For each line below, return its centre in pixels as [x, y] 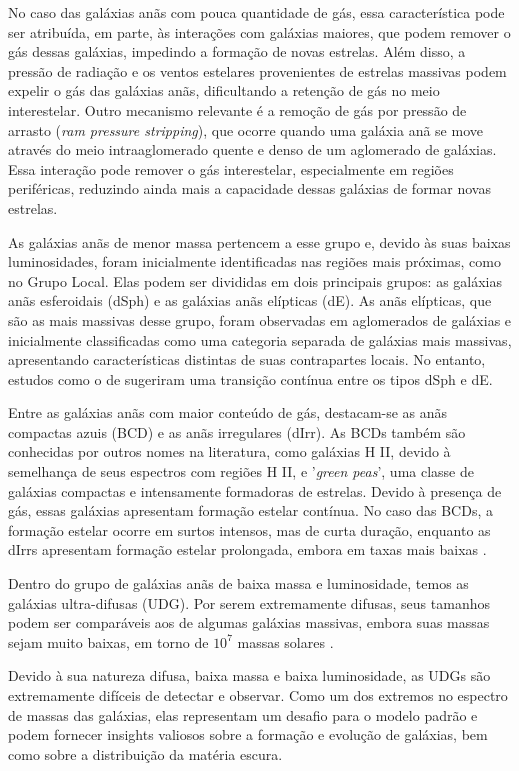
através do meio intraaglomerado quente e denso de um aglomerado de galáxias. [252, 149]
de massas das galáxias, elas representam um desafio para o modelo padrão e [243, 714]
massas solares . [285, 641]
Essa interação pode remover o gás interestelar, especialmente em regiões [231, 168]
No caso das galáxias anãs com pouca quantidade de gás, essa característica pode [256, 12]
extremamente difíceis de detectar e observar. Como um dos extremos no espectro [258, 695]
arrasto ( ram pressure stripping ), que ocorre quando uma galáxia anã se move [245, 129]
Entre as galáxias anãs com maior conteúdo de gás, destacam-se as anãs [228, 412]
